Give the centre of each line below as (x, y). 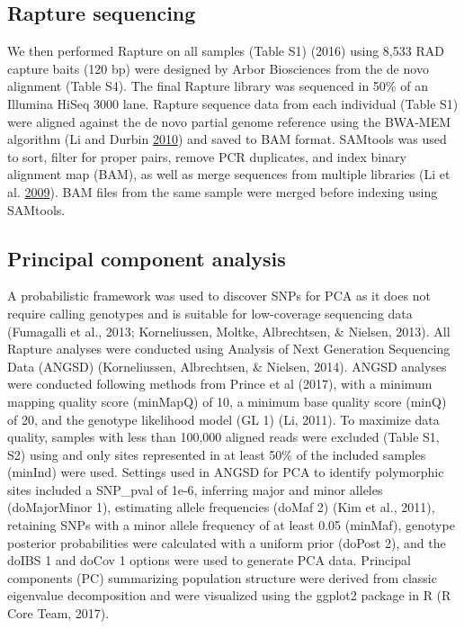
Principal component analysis (147, 258)
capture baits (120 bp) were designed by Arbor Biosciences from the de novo (218, 68)
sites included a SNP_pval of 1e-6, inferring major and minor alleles (195, 489)
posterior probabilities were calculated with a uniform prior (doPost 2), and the (227, 542)
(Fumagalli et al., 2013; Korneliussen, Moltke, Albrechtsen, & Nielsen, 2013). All (229, 331)
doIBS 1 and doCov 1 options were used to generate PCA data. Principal (209, 560)
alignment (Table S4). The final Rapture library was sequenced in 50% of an (218, 86)
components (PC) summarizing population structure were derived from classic (222, 577)
